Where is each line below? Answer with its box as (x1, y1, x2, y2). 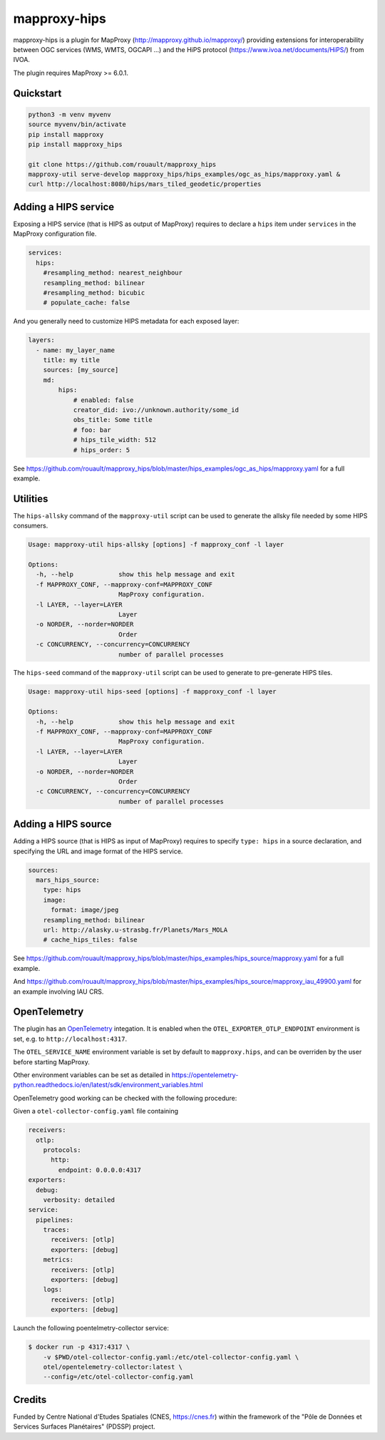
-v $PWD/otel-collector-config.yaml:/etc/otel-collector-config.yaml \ (43, 1353, 299, 1361)
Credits (13, 1394, 47, 1406)
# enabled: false (73, 396, 134, 404)
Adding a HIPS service (13, 200, 115, 213)
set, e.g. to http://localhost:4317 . (13, 1034, 128, 1043)
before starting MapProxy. (13, 1057, 91, 1066)
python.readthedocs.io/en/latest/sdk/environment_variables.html (13, 1081, 203, 1089)
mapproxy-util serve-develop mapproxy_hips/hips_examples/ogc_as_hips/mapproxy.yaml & (28, 170, 341, 178)
